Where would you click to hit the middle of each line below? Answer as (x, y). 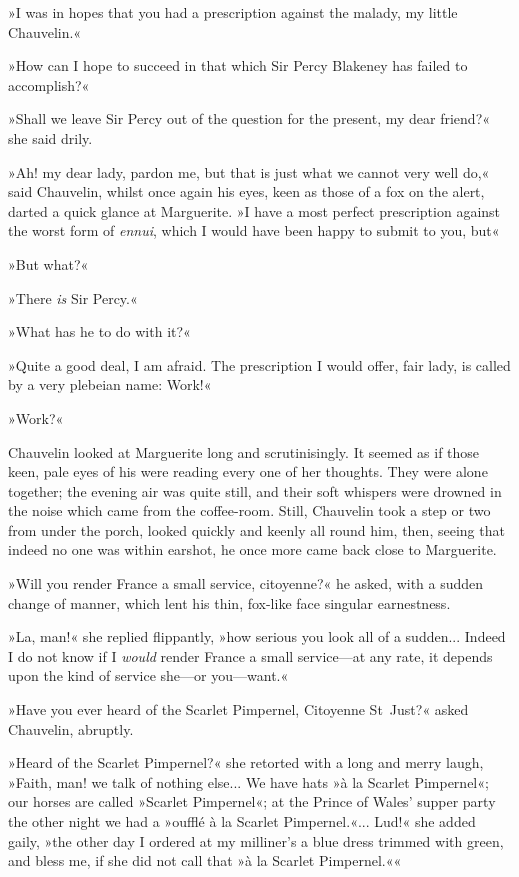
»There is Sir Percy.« (73, 297)
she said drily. (50, 137)
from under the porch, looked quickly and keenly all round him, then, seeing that (256, 529)
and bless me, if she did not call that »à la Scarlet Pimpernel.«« (205, 860)
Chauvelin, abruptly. (71, 728)
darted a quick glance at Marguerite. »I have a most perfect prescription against (254, 210)
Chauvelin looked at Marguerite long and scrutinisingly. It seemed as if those (244, 451)
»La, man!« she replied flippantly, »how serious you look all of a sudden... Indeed (257, 636)
